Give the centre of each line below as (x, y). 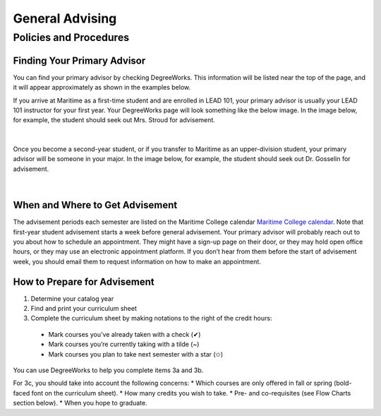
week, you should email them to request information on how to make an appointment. (137, 261)
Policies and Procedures (71, 37)
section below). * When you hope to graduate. (80, 403)
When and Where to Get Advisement (95, 205)
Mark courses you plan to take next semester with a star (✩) (136, 354)
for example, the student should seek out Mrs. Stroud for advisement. (114, 120)
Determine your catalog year (72, 298)
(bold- (343, 383)
